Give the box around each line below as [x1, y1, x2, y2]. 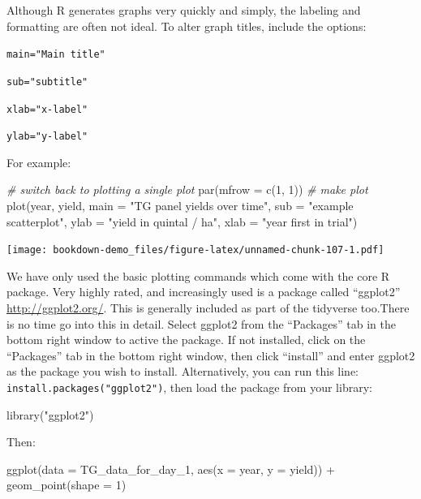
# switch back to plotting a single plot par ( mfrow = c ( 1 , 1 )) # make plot [6, 181, 368, 198]
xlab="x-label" [6, 103, 88, 115]
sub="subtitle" [6, 75, 88, 88]
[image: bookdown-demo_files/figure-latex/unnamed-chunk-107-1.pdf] [6, 244, 384, 256]
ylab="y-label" [6, 131, 88, 143]
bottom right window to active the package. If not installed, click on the [6, 331, 366, 348]
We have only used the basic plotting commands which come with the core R [6, 267, 390, 284]
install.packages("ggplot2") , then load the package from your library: [6, 379, 372, 395]
